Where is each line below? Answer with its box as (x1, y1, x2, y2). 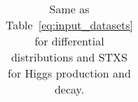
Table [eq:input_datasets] (6, 17, 133, 33)
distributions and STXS (11, 49, 128, 65)
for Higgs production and (8, 65, 131, 81)
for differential (34, 33, 104, 49)
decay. (54, 81, 85, 97)
